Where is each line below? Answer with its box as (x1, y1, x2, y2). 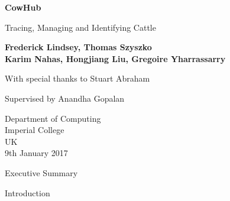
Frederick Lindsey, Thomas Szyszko (5, 41, 152, 53)
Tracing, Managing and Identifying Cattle (5, 21, 156, 33)
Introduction (5, 186, 50, 199)
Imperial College (5, 124, 64, 136)
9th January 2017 (5, 147, 68, 159)
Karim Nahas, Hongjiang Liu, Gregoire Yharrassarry (5, 52, 226, 64)
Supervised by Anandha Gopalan (5, 92, 125, 104)
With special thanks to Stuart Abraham (5, 72, 150, 85)
